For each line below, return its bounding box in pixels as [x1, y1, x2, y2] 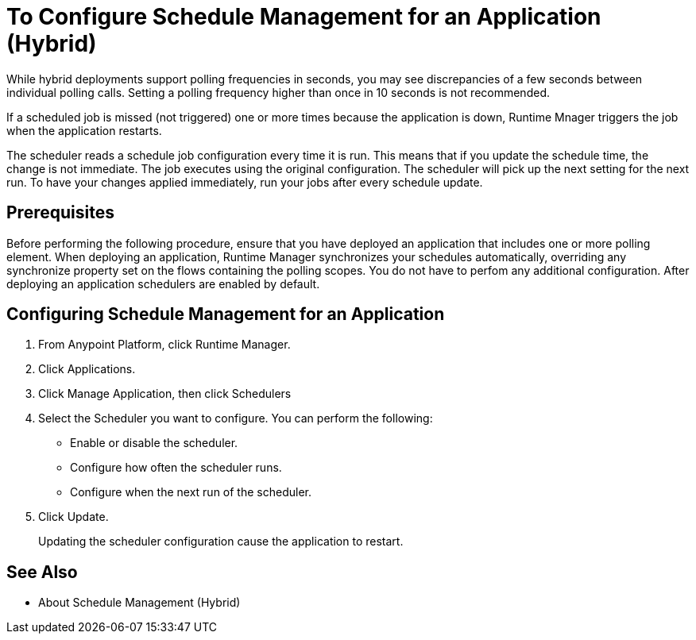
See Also [6, 561, 78, 582]
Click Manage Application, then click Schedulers [38, 387, 292, 401]
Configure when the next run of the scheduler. [70, 485, 311, 499]
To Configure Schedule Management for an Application [6, 3, 601, 30]
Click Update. [38, 510, 109, 524]
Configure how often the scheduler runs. [70, 461, 282, 475]
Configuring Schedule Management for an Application [6, 304, 445, 325]
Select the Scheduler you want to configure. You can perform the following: [38, 411, 433, 426]
